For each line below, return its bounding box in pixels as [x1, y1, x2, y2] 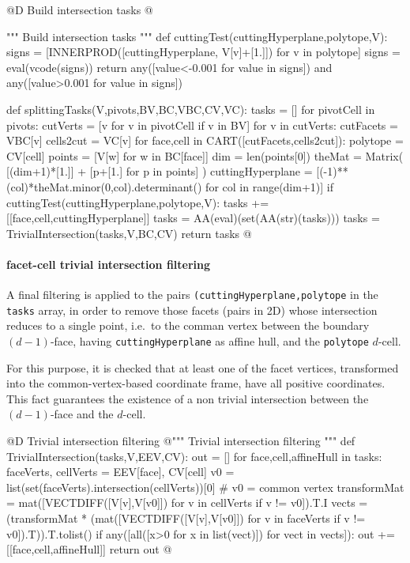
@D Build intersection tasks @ [6, 2, 153, 17]
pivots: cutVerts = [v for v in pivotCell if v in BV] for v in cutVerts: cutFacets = [6, 116, 398, 133]
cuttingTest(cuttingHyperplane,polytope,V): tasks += [6, 194, 269, 210]
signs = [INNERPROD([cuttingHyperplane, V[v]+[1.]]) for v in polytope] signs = [6, 43, 401, 60]
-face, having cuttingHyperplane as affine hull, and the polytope [50, 333, 369, 350]
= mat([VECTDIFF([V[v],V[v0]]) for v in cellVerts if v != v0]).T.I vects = [6, 494, 368, 511]
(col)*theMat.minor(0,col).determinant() [6, 178, 202, 195]
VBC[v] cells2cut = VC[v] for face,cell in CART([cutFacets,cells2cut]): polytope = [6, 132, 404, 149]
